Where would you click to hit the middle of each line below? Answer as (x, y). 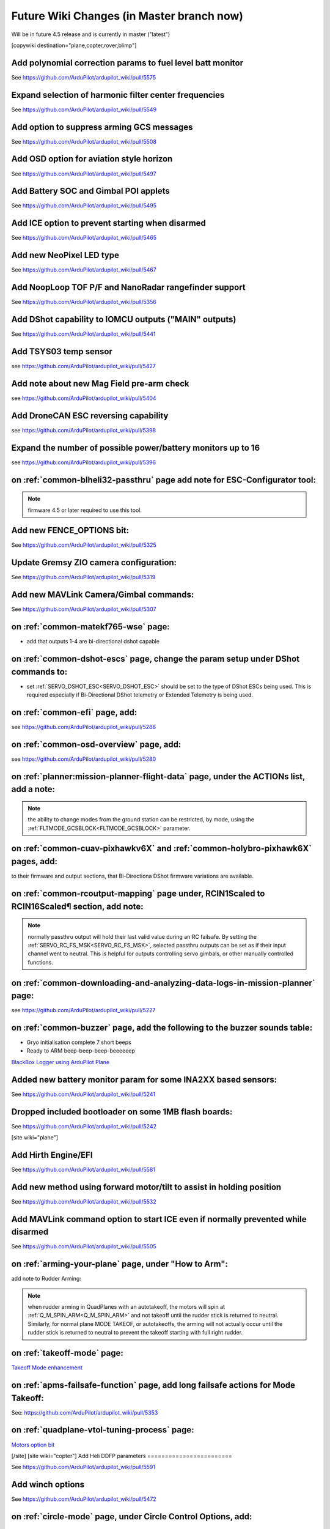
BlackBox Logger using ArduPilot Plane (61, 1062)
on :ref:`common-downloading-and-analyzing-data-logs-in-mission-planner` (163, 983)
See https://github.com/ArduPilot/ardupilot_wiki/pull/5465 (84, 238)
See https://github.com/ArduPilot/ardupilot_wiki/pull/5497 (84, 174)
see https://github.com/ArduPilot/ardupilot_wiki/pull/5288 (83, 727)
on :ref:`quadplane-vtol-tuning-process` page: (103, 1430)
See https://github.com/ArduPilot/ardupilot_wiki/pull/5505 (84, 1246)
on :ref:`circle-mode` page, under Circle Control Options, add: (132, 1517)
